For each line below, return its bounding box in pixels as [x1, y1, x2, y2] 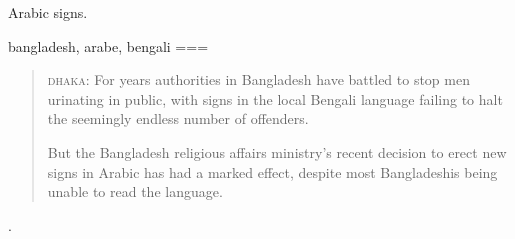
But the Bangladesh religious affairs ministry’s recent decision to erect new [47, 141, 507, 162]
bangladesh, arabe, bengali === [8, 35, 209, 56]
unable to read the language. [47, 181, 223, 202]
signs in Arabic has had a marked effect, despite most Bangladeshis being [47, 161, 498, 182]
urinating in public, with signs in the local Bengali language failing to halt [47, 88, 503, 109]
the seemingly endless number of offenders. [47, 108, 309, 129]
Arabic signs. [8, 2, 88, 22]
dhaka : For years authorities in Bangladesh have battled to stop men [47, 69, 470, 90]
